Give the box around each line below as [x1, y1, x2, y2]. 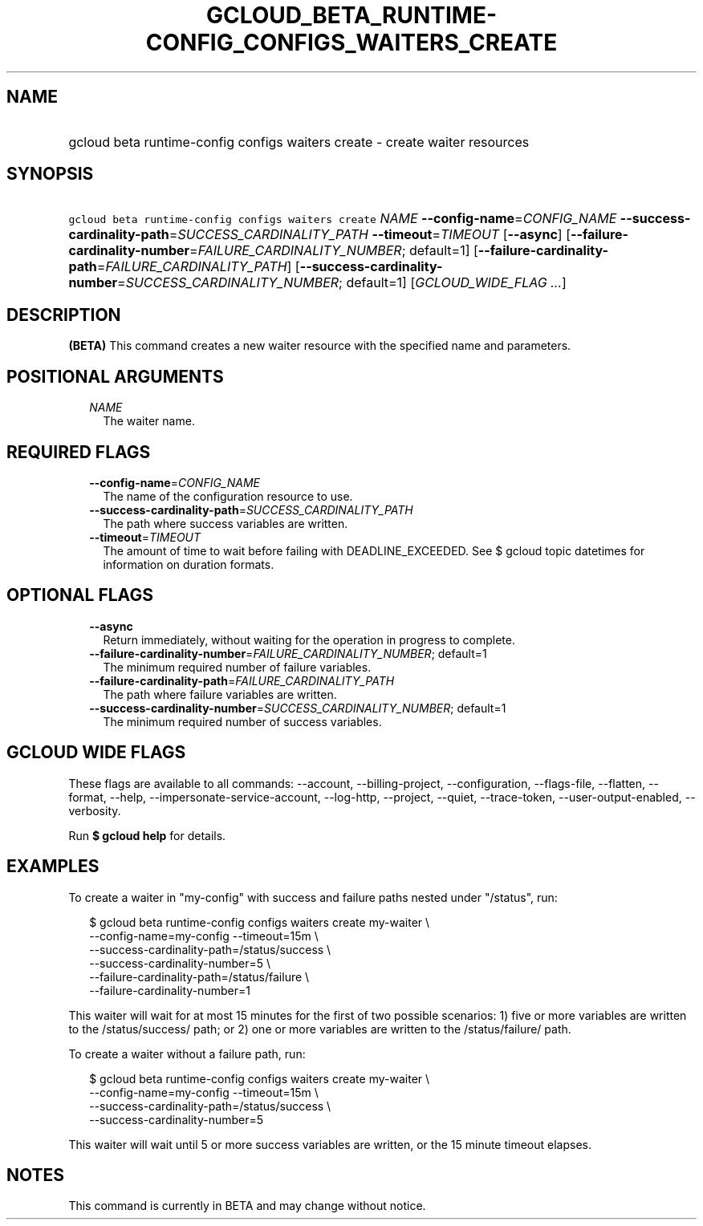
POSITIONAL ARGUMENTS [6, 366, 224, 387]
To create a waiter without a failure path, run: [68, 1046, 306, 1061]
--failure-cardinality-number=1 [89, 983, 250, 997]
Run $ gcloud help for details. [68, 828, 226, 842]
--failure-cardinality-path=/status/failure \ [89, 969, 310, 984]
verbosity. [68, 803, 121, 818]
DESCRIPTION [6, 304, 121, 325]
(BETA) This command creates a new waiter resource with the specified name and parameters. [68, 339, 571, 353]
